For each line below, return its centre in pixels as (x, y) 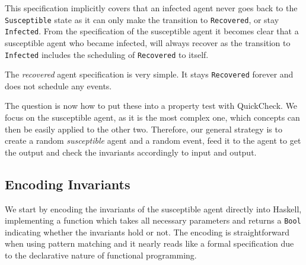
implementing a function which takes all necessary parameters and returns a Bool (153, 220)
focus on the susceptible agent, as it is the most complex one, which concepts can (152, 117)
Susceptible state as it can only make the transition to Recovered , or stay (142, 19)
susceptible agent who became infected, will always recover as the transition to (148, 42)
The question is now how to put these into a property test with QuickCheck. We (151, 106)
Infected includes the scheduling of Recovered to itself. (107, 54)
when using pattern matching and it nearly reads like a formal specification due (149, 243)
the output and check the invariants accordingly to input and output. (131, 152)
